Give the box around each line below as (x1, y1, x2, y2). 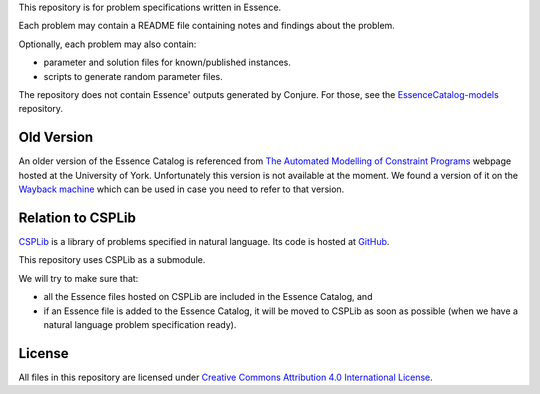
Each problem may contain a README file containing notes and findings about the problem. (18, 20, 395, 32)
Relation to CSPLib (18, 209, 137, 226)
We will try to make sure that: (18, 272, 139, 284)
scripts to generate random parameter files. (43, 70, 224, 82)
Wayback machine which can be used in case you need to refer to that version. (18, 183, 345, 195)
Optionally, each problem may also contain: (18, 38, 197, 50)
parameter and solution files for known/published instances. (43, 56, 292, 69)
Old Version (18, 129, 94, 146)
